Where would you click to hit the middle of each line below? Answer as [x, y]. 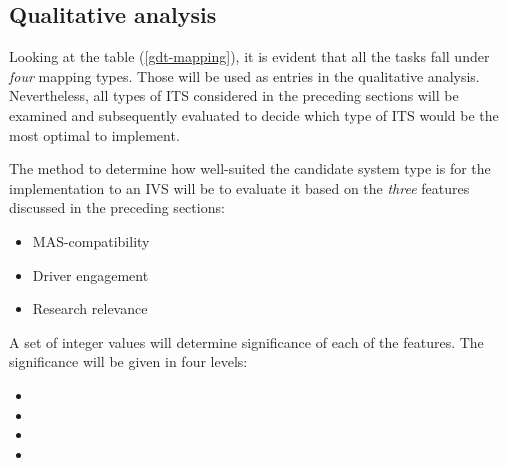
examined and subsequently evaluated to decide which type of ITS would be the [254, 114]
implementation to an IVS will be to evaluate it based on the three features [239, 187]
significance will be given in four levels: [128, 361]
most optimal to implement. [94, 134]
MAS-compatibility [91, 240]
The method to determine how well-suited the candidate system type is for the [250, 168]
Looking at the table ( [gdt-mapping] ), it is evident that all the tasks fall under [249, 56]
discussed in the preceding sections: [117, 207]
